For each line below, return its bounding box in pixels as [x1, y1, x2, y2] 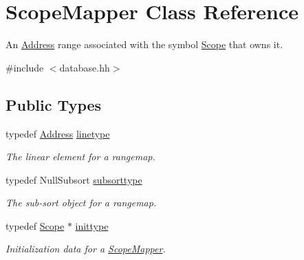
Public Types [6, 94, 102, 115]
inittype [75, 218, 109, 232]
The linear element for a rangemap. [6, 149, 155, 164]
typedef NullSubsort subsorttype [6, 172, 142, 186]
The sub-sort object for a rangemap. [6, 195, 157, 210]
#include [6, 60, 44, 74]
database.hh [59, 60, 110, 74]
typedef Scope [6, 218, 65, 232]
